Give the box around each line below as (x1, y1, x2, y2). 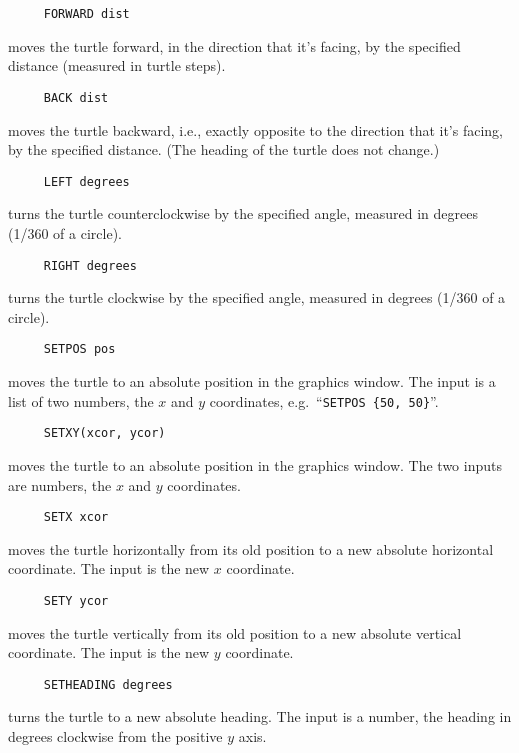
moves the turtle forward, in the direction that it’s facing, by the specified (8, 35, 461, 56)
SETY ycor (43, 593, 109, 608)
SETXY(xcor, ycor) (43, 426, 166, 441)
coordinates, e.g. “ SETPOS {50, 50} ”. (209, 390, 439, 411)
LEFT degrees (43, 174, 130, 189)
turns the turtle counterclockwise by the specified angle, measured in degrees (8, 203, 478, 224)
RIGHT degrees (43, 258, 137, 273)
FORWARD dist (43, 7, 130, 21)
